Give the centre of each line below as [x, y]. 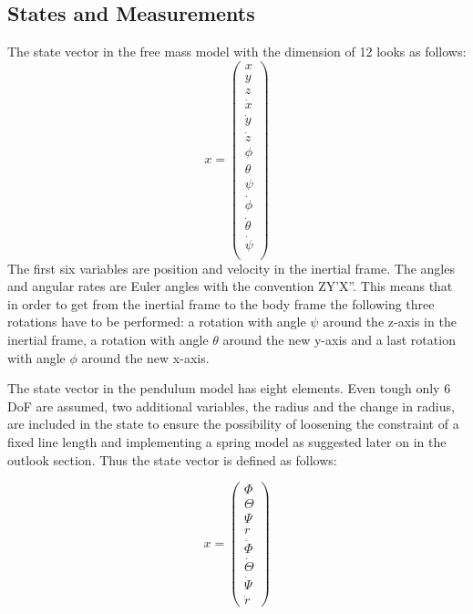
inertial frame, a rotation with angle [108, 339]
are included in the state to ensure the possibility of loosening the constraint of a [233, 424]
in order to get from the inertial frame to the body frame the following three [221, 303]
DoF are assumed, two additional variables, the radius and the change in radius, [231, 406]
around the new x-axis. [145, 357]
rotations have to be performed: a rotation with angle [157, 322]
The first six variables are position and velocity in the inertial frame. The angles [231, 268]
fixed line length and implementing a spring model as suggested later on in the [227, 441]
